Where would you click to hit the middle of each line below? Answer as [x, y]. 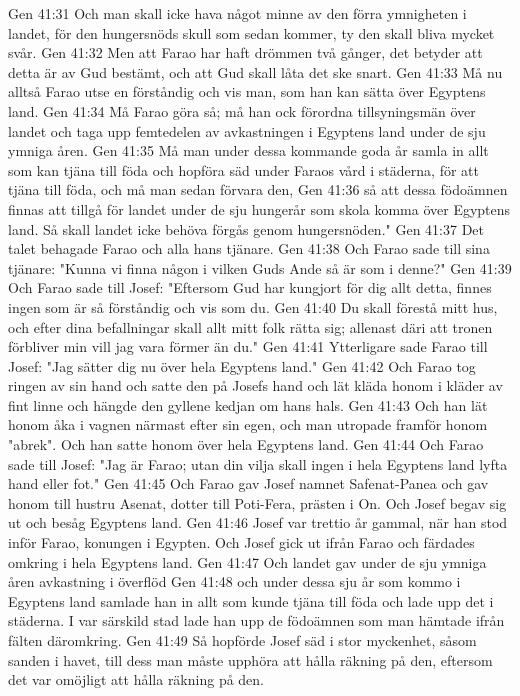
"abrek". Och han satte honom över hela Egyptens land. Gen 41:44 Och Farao [246, 444]
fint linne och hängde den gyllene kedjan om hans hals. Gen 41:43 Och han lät [248, 404]
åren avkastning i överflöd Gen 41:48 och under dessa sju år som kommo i [234, 581]
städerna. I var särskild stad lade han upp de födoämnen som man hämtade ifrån [256, 620]
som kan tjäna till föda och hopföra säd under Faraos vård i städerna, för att [243, 169]
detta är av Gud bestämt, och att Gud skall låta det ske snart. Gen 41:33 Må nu [255, 71]
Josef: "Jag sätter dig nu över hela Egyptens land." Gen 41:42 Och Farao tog [242, 365]
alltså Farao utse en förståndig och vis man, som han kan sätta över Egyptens [247, 91]
